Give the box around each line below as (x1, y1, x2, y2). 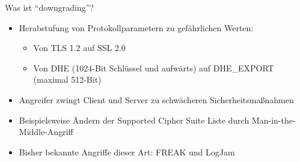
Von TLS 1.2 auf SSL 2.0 (33, 41, 126, 54)
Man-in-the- (251, 113, 296, 126)
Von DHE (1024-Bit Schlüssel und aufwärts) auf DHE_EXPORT (33, 61, 274, 74)
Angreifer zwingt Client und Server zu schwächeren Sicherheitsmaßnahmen (19, 93, 294, 106)
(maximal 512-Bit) (33, 73, 102, 86)
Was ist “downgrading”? (5, 1, 94, 13)
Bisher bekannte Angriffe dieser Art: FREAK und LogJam (19, 145, 235, 158)
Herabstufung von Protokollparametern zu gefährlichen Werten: (19, 21, 254, 34)
